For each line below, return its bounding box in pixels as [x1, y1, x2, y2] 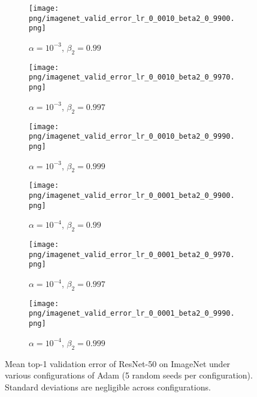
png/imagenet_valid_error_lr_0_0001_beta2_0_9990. [29, 309, 235, 318]
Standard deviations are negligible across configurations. [5, 380, 211, 393]
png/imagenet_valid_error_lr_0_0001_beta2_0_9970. [29, 250, 235, 259]
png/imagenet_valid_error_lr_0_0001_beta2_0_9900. [29, 191, 235, 200]
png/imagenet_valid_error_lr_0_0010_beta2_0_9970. [29, 73, 235, 82]
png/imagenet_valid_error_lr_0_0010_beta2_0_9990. [29, 132, 235, 141]
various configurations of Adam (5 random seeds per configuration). [5, 369, 253, 381]
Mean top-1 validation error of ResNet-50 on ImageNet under [5, 357, 231, 369]
